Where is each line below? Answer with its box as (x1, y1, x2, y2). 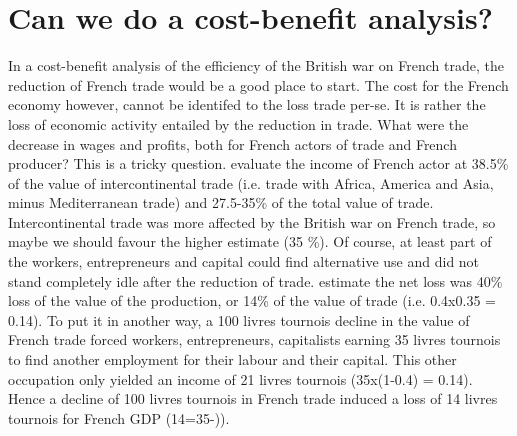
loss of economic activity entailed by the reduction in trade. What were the (8, 113, 469, 134)
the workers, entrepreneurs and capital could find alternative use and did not (8, 251, 480, 272)
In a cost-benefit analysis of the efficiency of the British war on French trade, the (8, 55, 504, 76)
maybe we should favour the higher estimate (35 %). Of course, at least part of (8, 231, 492, 252)
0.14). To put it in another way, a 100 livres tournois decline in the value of (8, 309, 470, 330)
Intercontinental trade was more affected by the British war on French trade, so (8, 211, 496, 232)
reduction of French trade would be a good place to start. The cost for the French (8, 74, 509, 95)
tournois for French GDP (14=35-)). (8, 407, 230, 428)
